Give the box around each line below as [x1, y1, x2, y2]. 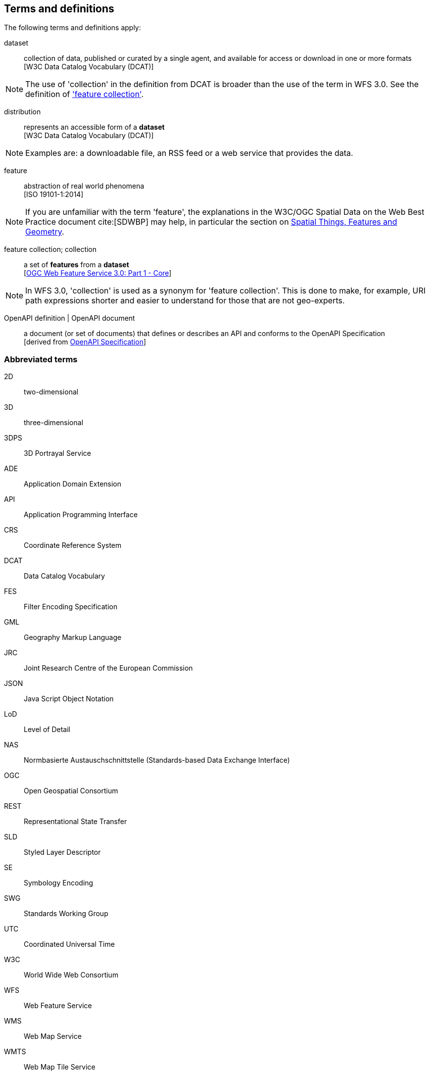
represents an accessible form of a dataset [24, 123, 165, 132]
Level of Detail [24, 725, 70, 734]
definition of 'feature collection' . [25, 89, 144, 99]
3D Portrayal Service [24, 449, 91, 458]
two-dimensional [24, 388, 79, 396]
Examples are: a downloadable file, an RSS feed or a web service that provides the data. [25, 148, 353, 158]
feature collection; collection [4, 245, 97, 254]
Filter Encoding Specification [24, 602, 118, 611]
